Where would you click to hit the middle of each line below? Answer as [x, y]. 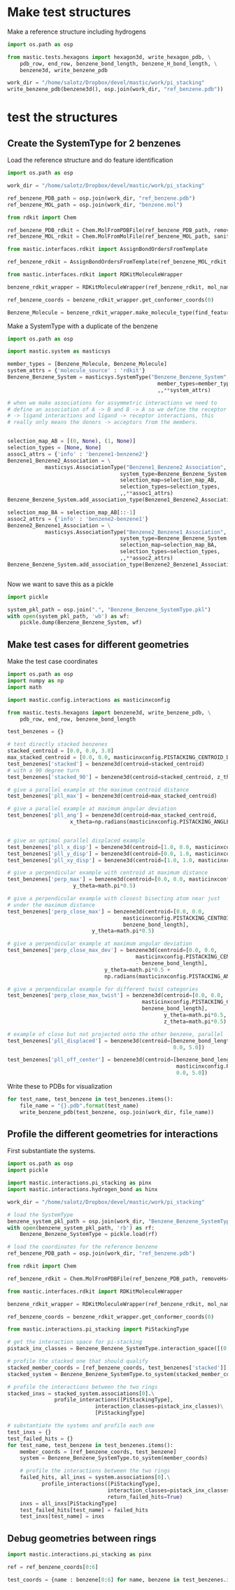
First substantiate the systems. [51, 1151]
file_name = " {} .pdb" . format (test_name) [79, 1106]
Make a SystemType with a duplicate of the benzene [83, 326]
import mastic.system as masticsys [59, 351]
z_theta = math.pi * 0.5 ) [195, 1021]
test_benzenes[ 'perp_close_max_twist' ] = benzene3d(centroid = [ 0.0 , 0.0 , [115, 996]
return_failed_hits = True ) [145, 1497]
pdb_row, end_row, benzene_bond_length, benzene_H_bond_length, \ [119, 64]
